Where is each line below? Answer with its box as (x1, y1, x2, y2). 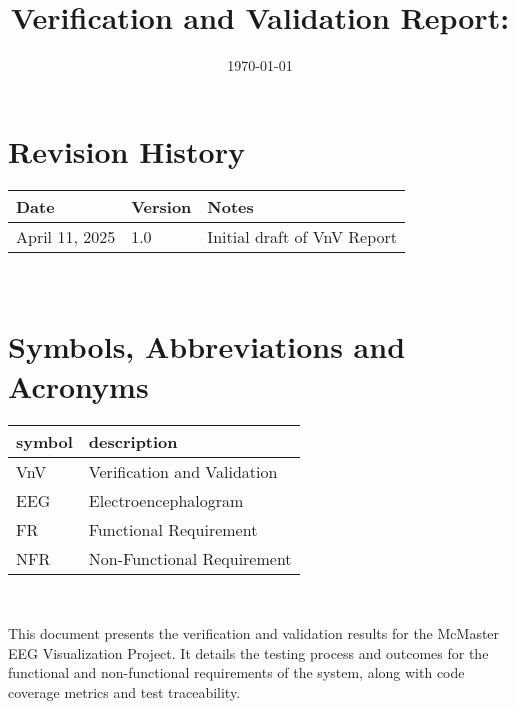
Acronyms (8, 365, 149, 406)
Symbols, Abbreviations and (8, 326, 406, 367)
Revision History (8, 130, 245, 171)
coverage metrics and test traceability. (8, 681, 241, 702)
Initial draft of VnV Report (207, 224, 398, 248)
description (88, 429, 178, 453)
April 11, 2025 (16, 224, 116, 248)
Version (131, 194, 192, 218)
